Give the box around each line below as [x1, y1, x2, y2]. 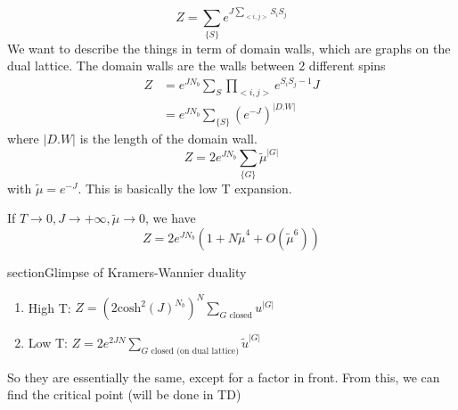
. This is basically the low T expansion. [78, 178, 292, 197]
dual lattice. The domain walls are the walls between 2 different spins [7, 56, 386, 75]
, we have [145, 209, 196, 227]
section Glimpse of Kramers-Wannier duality [7, 262, 247, 281]
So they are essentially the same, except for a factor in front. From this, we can [7, 367, 440, 386]
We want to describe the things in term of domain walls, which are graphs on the [7, 38, 451, 57]
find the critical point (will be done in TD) [7, 385, 241, 404]
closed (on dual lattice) [151, 346, 239, 356]
